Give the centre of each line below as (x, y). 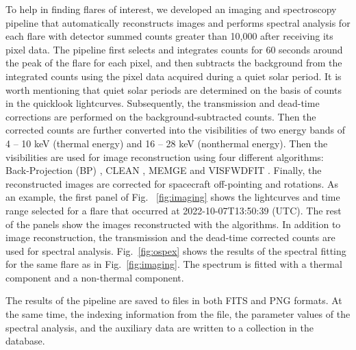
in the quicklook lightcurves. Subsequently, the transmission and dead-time (163, 103)
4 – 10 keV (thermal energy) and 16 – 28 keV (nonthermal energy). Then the (167, 143)
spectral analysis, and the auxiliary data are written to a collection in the (160, 327)
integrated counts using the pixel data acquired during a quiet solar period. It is (174, 76)
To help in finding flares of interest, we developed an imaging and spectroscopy (171, 9)
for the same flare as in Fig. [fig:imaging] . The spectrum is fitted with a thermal (174, 264)
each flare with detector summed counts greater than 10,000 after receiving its (169, 36)
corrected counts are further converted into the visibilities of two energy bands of (176, 130)
